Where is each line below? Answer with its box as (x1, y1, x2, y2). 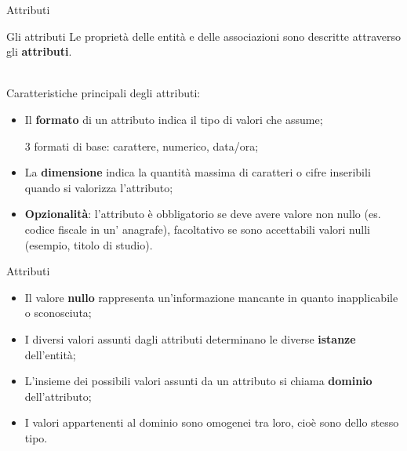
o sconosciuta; (24, 304, 92, 321)
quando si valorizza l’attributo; (24, 179, 173, 195)
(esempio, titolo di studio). (24, 236, 153, 253)
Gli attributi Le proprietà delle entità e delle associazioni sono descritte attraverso (6, 27, 401, 44)
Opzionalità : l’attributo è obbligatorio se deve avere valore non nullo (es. (24, 205, 381, 222)
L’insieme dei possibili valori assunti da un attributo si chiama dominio (24, 373, 372, 389)
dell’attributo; (24, 387, 92, 404)
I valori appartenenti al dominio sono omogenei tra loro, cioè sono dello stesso (24, 414, 399, 431)
